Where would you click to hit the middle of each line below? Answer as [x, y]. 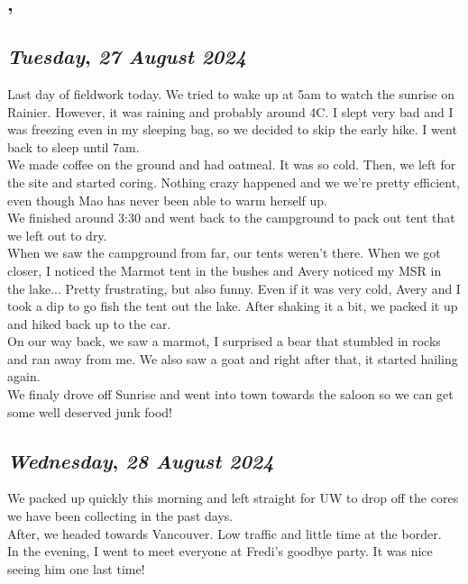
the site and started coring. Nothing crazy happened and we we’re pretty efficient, [234, 182]
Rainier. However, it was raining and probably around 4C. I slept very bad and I [230, 111]
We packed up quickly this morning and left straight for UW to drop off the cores [233, 498]
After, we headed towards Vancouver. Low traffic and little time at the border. [225, 533]
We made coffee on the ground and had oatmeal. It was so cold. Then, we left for [232, 164]
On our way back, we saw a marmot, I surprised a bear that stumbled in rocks [224, 341]
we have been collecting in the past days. [120, 516]
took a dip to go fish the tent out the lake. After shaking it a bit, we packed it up [233, 306]
